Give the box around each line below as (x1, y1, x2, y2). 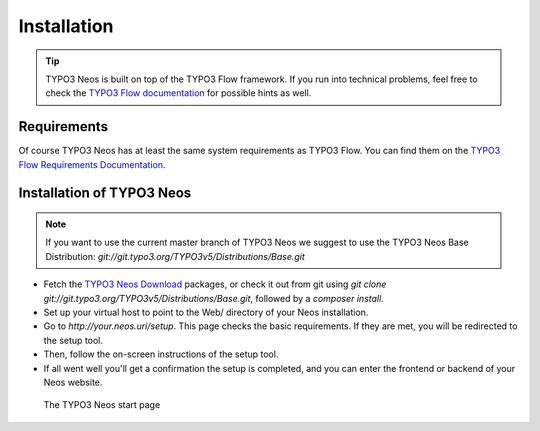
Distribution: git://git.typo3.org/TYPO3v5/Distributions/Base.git (45, 250, 305, 262)
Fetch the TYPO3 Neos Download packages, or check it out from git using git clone (43, 278, 387, 290)
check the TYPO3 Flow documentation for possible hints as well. (45, 87, 312, 99)
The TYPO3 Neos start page (43, 399, 161, 411)
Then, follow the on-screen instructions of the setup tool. (43, 348, 279, 360)
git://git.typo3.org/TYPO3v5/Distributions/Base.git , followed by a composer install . (43, 292, 384, 304)
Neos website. (43, 376, 103, 388)
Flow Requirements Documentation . (18, 158, 166, 170)
